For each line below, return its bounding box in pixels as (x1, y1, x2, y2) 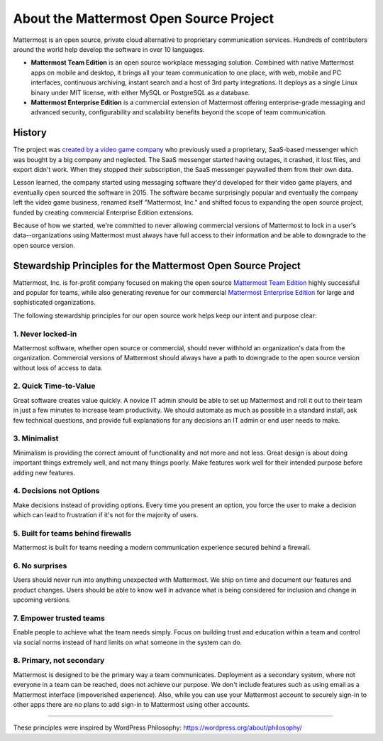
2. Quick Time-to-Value (13, 381, 96, 391)
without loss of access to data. (13, 363, 103, 372)
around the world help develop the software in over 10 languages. (13, 45, 205, 53)
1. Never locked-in (13, 329, 77, 339)
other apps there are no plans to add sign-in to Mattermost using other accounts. (13, 700, 250, 708)
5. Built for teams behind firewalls (13, 528, 131, 538)
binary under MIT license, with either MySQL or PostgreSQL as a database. (30, 88, 250, 97)
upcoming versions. (13, 595, 71, 604)
